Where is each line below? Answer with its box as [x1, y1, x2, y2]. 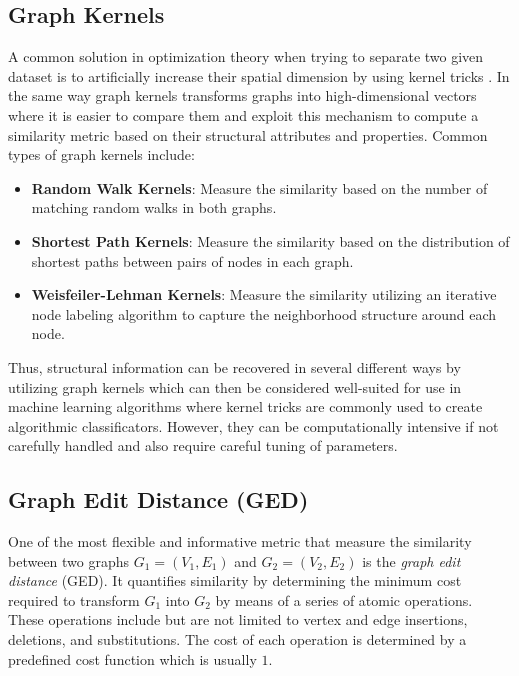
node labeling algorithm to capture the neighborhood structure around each [31, 303, 497, 324]
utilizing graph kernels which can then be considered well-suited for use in [8, 376, 462, 397]
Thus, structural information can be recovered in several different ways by [8, 356, 461, 377]
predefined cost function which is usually [8, 648, 257, 669]
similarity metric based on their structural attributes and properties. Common [8, 124, 488, 145]
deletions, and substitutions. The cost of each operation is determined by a [8, 629, 467, 650]
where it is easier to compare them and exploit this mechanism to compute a [8, 104, 479, 125]
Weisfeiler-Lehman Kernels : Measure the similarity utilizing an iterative [31, 284, 497, 305]
